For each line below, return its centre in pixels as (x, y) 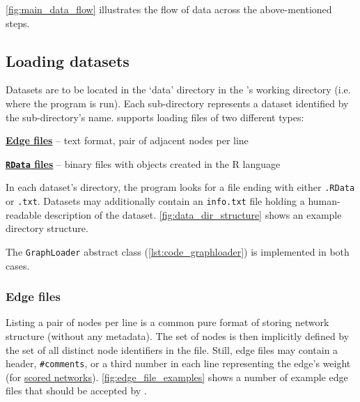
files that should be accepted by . (76, 391)
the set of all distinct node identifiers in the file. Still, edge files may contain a (172, 349)
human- (324, 201)
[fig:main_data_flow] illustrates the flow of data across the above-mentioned (169, 9)
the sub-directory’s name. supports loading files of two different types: (155, 117)
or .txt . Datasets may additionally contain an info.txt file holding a (155, 201)
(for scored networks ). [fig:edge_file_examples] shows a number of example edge (177, 377)
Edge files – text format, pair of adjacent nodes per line (127, 140)
